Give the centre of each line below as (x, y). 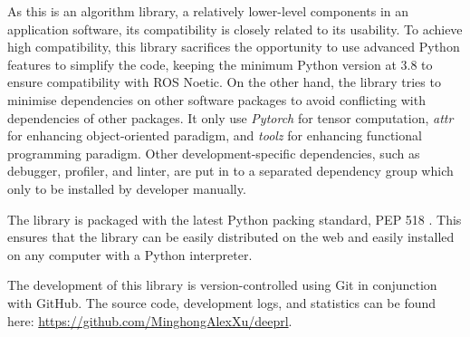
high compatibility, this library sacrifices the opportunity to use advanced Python (234, 47)
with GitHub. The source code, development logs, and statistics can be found (222, 302)
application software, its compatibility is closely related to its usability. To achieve (235, 29)
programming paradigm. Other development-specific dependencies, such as (214, 153)
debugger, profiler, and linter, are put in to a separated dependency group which (230, 171)
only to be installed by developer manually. (127, 188)
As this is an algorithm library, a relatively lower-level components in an (208, 11)
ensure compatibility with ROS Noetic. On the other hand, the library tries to (224, 82)
